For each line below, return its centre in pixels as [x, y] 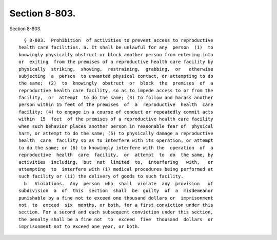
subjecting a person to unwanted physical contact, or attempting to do [116, 76]
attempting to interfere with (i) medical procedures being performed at [116, 169]
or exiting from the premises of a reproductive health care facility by [116, 62]
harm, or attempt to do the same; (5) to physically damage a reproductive [116, 134]
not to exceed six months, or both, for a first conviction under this [116, 205]
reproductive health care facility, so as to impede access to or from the [116, 90]
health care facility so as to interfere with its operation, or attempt [116, 140]
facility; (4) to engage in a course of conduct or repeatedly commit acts [116, 112]
